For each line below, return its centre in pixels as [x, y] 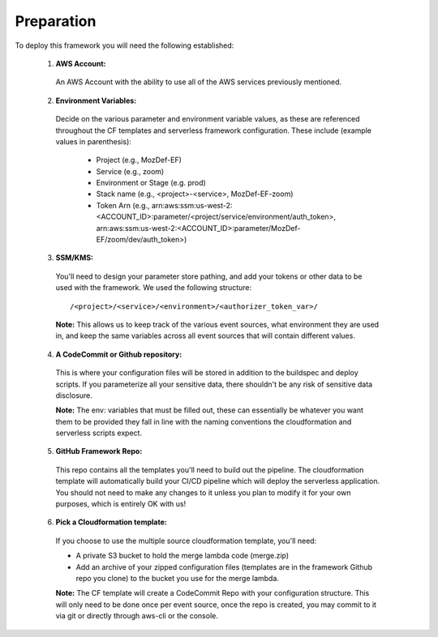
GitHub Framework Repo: [99, 451]
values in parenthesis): [93, 141]
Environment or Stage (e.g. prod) [151, 183]
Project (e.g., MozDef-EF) [139, 160]
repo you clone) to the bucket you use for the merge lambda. [178, 578]
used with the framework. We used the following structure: [153, 288]
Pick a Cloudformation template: [112, 522]
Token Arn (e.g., [123, 205]
